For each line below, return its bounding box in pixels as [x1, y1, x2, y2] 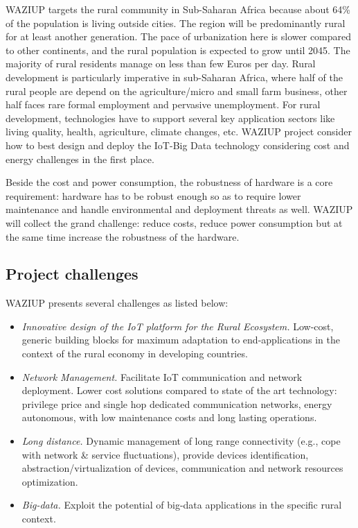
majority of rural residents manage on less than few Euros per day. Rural [6, 56, 316, 71]
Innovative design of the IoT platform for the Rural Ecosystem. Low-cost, [21, 318, 334, 333]
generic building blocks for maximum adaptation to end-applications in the [21, 332, 340, 347]
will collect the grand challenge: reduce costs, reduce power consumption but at [6, 215, 343, 230]
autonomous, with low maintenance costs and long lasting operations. [21, 410, 317, 425]
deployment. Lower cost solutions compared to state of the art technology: [21, 383, 337, 398]
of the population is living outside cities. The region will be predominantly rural [6, 15, 346, 30]
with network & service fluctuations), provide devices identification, [21, 447, 309, 461]
